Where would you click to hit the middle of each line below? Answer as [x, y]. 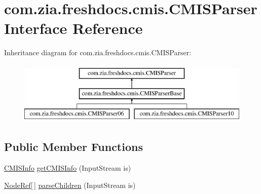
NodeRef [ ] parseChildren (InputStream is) [70, 185]
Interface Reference [73, 28]
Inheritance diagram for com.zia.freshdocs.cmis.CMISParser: [98, 52]
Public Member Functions [73, 147]
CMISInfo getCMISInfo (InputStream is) [68, 168]
